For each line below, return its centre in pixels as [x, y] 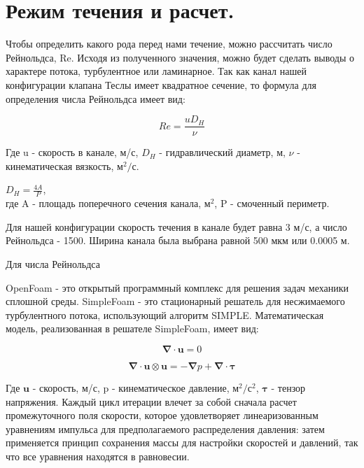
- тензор [288, 387]
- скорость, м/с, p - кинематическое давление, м [136, 387]
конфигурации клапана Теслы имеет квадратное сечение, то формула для [161, 84]
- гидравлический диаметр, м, [222, 152]
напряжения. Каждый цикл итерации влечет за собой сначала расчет [151, 401]
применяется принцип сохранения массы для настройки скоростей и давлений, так [182, 442]
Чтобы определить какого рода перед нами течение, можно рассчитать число [169, 44]
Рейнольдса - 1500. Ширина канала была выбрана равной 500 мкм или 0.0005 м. [178, 240]
